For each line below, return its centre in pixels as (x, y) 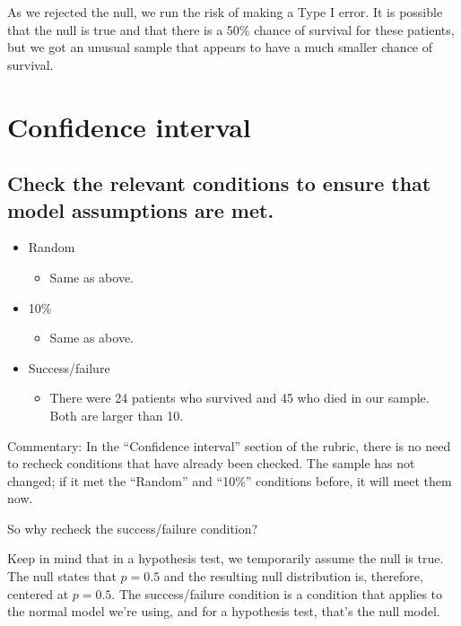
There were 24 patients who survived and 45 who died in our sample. (239, 398)
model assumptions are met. (141, 209)
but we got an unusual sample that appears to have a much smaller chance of (220, 47)
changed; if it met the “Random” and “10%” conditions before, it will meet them (230, 480)
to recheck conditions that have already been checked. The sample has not (211, 463)
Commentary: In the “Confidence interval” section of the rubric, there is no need (229, 445)
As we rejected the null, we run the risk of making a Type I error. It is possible (225, 12)
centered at (38, 593)
